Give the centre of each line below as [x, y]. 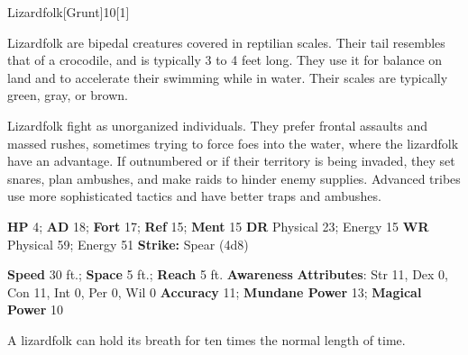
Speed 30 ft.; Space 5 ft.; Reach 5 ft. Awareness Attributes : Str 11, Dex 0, [228, 274]
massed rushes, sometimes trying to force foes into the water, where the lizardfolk [233, 143]
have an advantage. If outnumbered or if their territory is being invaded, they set [231, 161]
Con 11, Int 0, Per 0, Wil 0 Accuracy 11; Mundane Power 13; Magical [215, 291]
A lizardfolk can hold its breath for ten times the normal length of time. [206, 339]
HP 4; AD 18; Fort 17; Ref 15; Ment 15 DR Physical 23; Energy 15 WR [218, 226]
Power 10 [36, 309]
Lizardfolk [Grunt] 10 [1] [69, 12]
